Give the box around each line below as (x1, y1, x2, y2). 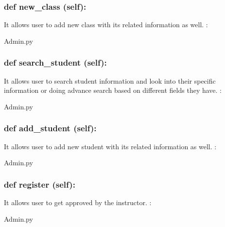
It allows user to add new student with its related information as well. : (4, 141, 217, 151)
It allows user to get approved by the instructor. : (4, 197, 152, 208)
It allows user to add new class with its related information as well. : (4, 19, 208, 30)
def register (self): (4, 178, 75, 190)
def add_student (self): (4, 122, 97, 134)
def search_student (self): (4, 56, 107, 69)
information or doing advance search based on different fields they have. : (4, 85, 222, 95)
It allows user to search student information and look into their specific (4, 75, 216, 86)
